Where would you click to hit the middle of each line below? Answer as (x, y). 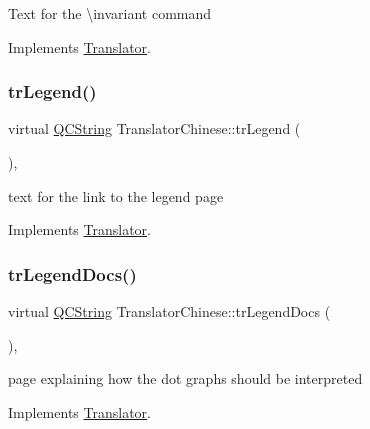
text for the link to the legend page (116, 195)
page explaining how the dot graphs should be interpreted (185, 378)
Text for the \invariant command (110, 13)
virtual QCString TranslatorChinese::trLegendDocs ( (169, 311)
